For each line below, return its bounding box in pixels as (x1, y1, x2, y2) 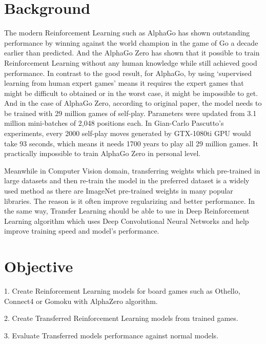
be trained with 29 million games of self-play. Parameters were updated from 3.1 (4, 107, 257, 118)
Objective (4, 256, 73, 277)
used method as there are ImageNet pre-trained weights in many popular (4, 185, 233, 196)
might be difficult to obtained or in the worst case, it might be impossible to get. (4, 87, 258, 98)
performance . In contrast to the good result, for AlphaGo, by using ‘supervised (4, 67, 252, 78)
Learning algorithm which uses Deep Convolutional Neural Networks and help (4, 215, 249, 226)
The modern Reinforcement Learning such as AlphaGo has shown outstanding (4, 27, 250, 38)
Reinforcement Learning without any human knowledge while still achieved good (4, 57, 257, 68)
